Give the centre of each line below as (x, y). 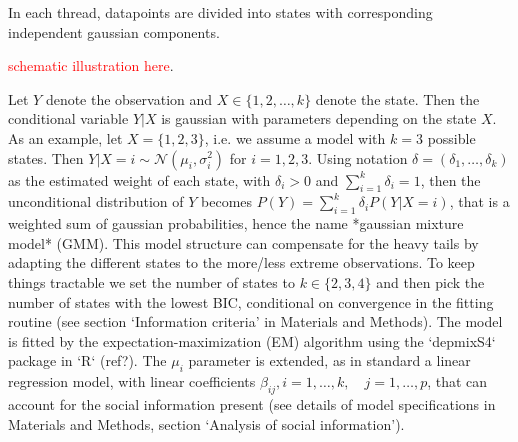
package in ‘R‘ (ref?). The (87, 360)
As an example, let (65, 137)
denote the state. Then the (397, 98)
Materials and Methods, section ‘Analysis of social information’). (206, 423)
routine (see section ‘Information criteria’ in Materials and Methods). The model (255, 321)
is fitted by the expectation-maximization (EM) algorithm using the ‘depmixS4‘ (252, 340)
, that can (457, 381)
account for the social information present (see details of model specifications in (252, 403)
